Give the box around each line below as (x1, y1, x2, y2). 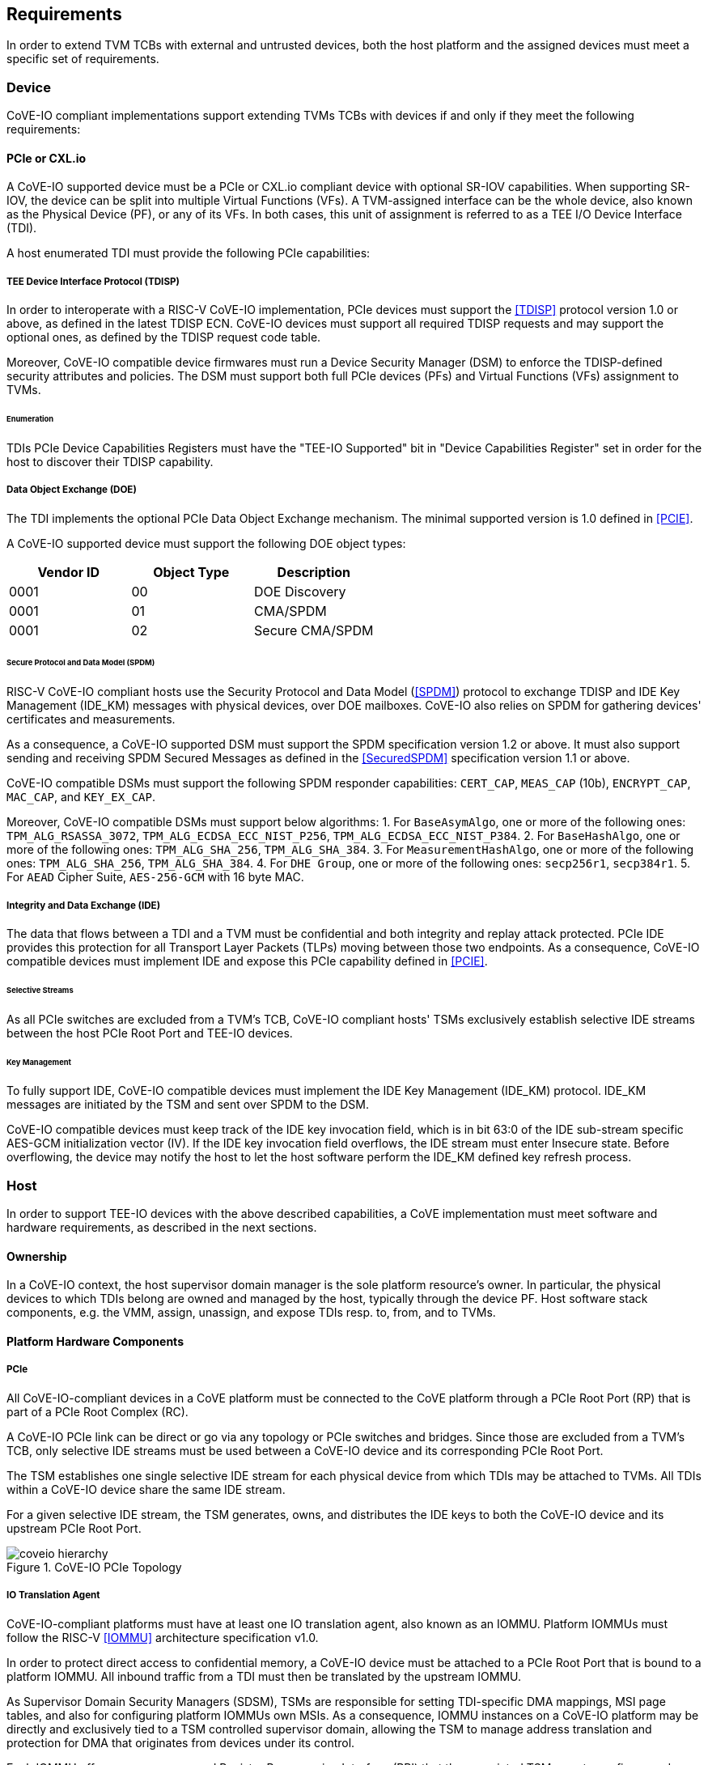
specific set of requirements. (6, 52, 159, 66)
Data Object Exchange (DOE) (6, 484, 137, 496)
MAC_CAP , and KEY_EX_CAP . (6, 790, 155, 804)
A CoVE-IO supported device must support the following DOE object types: (6, 536, 406, 550)
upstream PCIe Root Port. (6, 1521, 142, 1535)
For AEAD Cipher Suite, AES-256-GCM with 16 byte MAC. (6, 870, 304, 885)
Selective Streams (6, 985, 74, 995)
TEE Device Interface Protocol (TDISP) (6, 275, 180, 287)
